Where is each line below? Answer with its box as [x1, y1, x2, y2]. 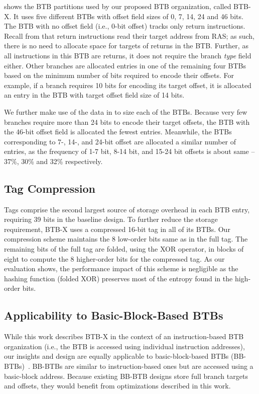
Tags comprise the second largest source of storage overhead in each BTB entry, [4, 204, 250, 214]
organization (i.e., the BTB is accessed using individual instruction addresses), [4, 341, 245, 351]
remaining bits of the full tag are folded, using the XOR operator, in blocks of [4, 244, 244, 254]
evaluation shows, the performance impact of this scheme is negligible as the [4, 263, 238, 274]
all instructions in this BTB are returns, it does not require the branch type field [4, 50, 251, 60]
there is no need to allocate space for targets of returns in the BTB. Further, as [4, 40, 248, 51]
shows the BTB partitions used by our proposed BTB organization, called [4, 1, 231, 11]
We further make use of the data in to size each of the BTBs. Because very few [4, 106, 247, 117]
